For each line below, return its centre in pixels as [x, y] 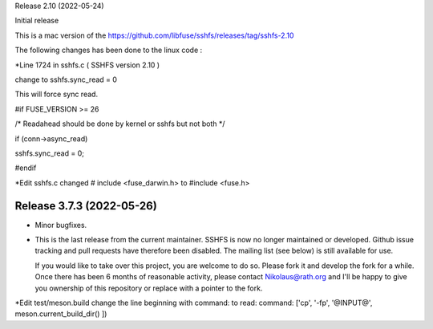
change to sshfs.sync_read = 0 [66, 79]
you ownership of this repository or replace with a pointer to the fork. [149, 288]
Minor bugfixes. [61, 225]
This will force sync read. [57, 94]
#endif [26, 168]
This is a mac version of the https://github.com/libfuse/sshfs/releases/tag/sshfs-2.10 [154, 35]
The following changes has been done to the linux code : [109, 50]
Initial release [37, 21]
